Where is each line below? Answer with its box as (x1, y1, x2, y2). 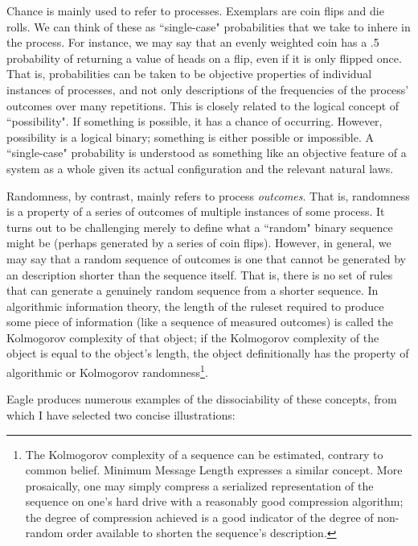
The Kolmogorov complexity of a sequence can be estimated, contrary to (25, 445, 383, 462)
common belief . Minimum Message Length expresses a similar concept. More (25, 461, 403, 478)
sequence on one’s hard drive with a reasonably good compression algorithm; (25, 493, 404, 510)
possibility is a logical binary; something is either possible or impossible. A (6, 128, 374, 145)
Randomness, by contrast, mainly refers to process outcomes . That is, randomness (6, 187, 410, 204)
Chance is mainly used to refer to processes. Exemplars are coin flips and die (6, 2, 384, 19)
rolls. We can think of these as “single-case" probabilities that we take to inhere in (6, 18, 411, 35)
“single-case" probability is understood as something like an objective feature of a (6, 144, 407, 161)
